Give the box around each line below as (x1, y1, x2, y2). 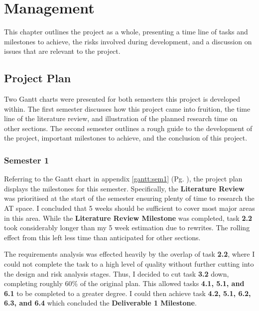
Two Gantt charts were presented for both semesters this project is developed (4, 94, 241, 104)
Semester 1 (4, 154, 49, 166)
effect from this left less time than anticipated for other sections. (4, 232, 201, 242)
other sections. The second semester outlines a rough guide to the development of (4, 123, 253, 133)
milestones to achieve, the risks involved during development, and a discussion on (4, 36, 252, 46)
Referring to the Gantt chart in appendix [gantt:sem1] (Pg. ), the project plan (4, 173, 243, 184)
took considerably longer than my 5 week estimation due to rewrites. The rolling (4, 222, 250, 233)
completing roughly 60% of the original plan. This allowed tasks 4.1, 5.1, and (4, 278, 245, 289)
